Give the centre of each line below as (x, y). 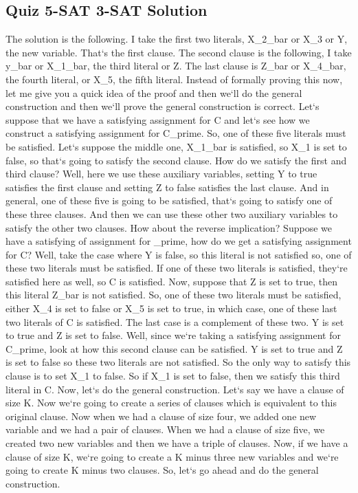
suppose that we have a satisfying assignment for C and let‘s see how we (158, 119)
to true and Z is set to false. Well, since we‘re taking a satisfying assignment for (173, 335)
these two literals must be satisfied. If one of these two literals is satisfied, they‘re (177, 268)
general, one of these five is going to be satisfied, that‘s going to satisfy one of (169, 200)
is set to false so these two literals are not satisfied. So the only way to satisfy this (178, 362)
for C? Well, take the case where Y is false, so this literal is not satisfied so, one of (179, 254)
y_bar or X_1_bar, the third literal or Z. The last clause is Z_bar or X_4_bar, (176, 66)
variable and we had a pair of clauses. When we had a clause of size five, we (165, 429)
